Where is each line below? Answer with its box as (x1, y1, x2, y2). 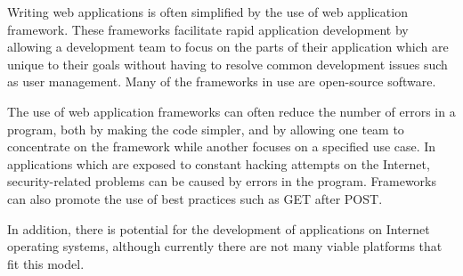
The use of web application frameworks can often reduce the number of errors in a (7, 101, 456, 120)
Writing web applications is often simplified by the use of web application (7, 3, 408, 20)
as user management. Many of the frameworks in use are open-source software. (7, 72, 436, 91)
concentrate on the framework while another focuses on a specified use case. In (7, 137, 436, 156)
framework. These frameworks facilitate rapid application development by (7, 20, 409, 38)
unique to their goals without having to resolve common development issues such (7, 54, 448, 73)
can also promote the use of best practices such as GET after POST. (7, 189, 383, 207)
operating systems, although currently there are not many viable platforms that (7, 237, 443, 256)
